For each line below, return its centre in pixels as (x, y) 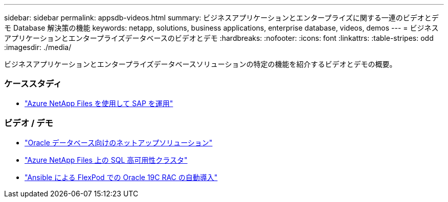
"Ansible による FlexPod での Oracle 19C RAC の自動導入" (121, 177)
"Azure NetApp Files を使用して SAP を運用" (99, 103)
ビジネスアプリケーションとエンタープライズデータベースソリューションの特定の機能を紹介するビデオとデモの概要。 (200, 64)
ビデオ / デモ (29, 123)
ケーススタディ (33, 84)
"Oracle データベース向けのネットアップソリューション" (119, 142)
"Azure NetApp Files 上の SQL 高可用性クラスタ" (106, 160)
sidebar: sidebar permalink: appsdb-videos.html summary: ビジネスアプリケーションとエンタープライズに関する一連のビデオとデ (221, 18)
